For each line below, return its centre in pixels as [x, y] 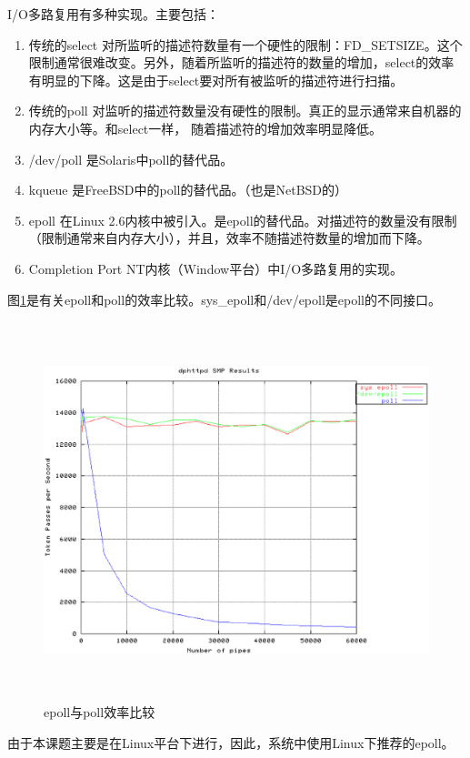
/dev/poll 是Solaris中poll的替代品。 [131, 159]
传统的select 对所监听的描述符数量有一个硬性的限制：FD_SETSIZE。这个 [245, 44]
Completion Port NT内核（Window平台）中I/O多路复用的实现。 [216, 268]
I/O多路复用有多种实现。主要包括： [113, 14]
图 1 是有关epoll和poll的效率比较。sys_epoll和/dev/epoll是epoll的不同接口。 [224, 299]
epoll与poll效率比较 [100, 712]
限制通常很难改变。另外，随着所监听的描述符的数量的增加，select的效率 [241, 62]
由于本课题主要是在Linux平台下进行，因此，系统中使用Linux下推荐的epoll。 [231, 743]
